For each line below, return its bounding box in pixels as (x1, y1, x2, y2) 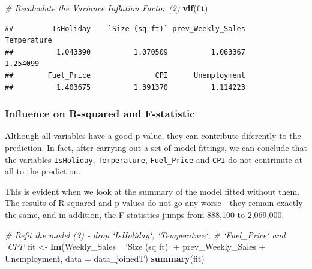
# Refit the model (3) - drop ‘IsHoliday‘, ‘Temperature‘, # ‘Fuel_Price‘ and (5, 228, 286, 241)
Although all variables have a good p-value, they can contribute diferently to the (5, 129, 301, 142)
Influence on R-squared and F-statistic (5, 106, 195, 121)
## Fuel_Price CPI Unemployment (5, 71, 245, 80)
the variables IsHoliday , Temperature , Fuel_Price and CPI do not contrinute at (5, 153, 302, 165)
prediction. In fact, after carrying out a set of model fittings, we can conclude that (5, 141, 307, 153)
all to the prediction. (5, 165, 81, 177)
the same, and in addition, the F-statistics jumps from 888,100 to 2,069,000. (5, 208, 284, 220)
